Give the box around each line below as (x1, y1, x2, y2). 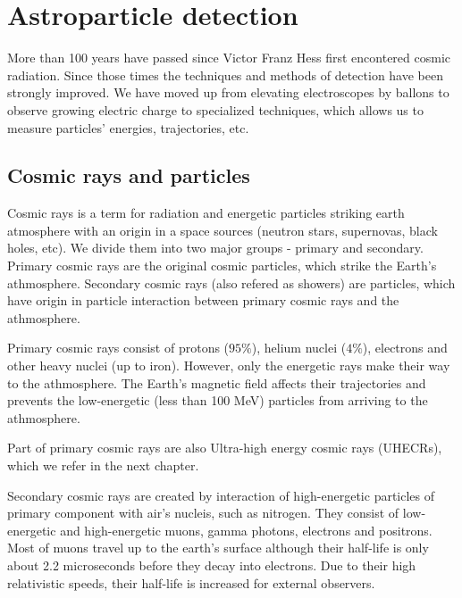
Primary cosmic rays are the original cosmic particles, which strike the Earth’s (7, 256, 437, 275)
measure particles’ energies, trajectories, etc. (7, 118, 249, 137)
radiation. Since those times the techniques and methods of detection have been (7, 65, 443, 84)
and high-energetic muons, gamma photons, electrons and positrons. (60, 520, 433, 539)
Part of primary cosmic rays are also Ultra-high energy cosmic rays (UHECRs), (7, 438, 442, 457)
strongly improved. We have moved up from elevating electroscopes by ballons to (7, 83, 449, 102)
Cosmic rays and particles (7, 162, 250, 189)
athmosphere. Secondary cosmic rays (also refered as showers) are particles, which (7, 273, 456, 292)
